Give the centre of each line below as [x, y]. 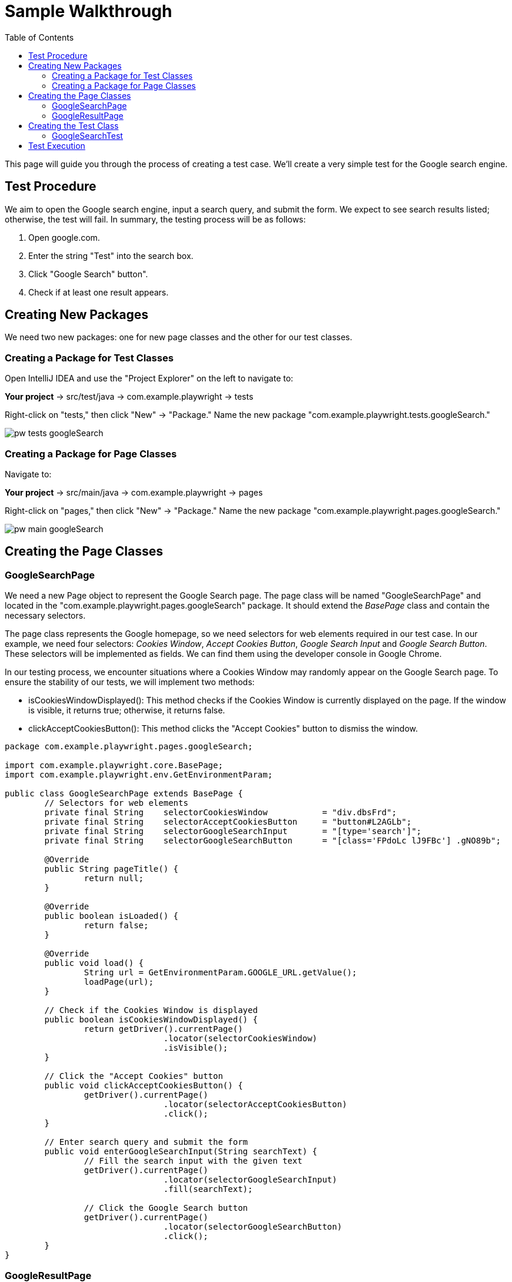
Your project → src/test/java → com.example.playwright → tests [129, 397]
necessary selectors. [45, 616]
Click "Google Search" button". [88, 274]
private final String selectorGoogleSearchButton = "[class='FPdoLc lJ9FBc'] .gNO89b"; [272, 841]
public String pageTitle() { [112, 869]
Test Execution [57, 145]
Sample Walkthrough [89, 11]
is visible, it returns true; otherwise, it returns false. [127, 710]
